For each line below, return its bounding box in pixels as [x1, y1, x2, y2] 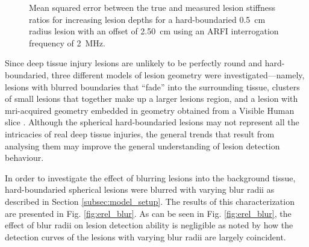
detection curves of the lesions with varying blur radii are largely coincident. [5, 230, 286, 243]
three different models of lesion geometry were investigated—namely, [51, 68, 305, 81]
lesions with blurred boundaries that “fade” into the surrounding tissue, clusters [5, 80, 300, 93]
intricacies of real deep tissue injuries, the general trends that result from [5, 127, 275, 140]
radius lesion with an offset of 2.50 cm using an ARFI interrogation [29, 25, 279, 37]
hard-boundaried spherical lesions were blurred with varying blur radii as [5, 183, 275, 196]
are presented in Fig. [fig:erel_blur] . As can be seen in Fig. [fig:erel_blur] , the [5, 207, 292, 219]
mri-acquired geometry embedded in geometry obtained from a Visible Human [5, 104, 295, 116]
